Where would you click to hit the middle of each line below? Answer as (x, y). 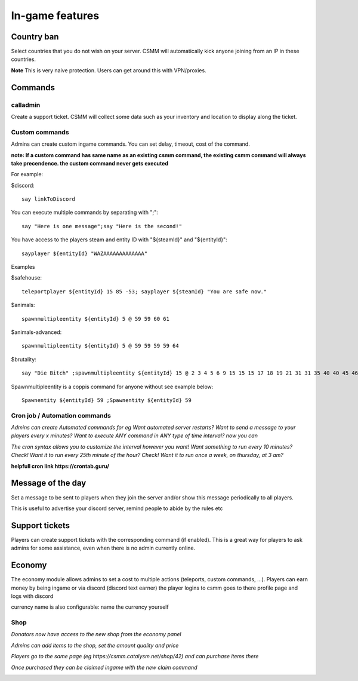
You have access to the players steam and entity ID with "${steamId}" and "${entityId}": (119, 240)
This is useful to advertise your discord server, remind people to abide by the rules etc (117, 508)
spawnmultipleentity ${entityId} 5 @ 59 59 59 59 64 (100, 346)
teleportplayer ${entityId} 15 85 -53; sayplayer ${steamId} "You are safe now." (144, 292)
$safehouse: (26, 278)
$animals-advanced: (36, 332)
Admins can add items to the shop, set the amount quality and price (95, 645)
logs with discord (32, 596)
